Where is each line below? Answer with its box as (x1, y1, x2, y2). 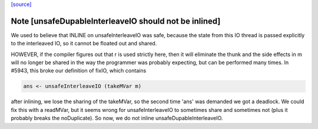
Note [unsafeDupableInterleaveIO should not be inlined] (11, 16, 221, 26)
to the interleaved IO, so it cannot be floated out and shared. (11, 40, 157, 47)
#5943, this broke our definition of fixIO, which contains (11, 67, 147, 74)
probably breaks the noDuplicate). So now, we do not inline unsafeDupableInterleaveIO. (11, 115, 223, 122)
